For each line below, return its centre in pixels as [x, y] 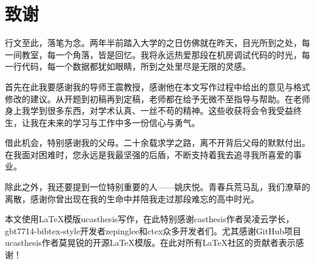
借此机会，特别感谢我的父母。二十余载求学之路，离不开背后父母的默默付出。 [157, 143]
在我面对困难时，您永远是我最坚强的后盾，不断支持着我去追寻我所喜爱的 [149, 154]
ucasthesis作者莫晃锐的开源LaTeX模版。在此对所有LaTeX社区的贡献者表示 [150, 243]
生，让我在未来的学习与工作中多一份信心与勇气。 [102, 122]
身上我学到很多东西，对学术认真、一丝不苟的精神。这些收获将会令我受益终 [153, 111]
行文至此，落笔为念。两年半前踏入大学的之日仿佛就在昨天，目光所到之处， [153, 43]
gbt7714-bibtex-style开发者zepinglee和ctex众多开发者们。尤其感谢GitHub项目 [153, 230]
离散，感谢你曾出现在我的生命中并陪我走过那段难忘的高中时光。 [132, 198]
